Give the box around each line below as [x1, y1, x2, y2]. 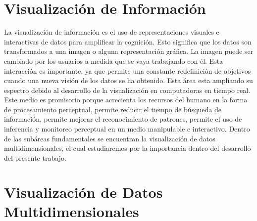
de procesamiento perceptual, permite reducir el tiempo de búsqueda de [4, 104, 222, 114]
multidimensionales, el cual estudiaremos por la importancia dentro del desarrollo [4, 143, 251, 153]
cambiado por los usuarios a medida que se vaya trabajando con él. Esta [4, 55, 223, 66]
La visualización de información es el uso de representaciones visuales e [4, 27, 219, 37]
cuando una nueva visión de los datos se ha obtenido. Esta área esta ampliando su [4, 75, 253, 86]
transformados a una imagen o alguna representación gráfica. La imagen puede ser [4, 46, 254, 56]
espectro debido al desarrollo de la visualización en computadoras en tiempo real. [4, 85, 251, 95]
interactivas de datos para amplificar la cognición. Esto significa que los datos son [4, 36, 252, 46]
